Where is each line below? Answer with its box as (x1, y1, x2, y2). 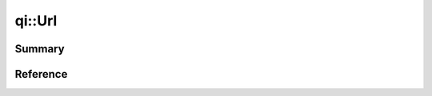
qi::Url (14, 12, 58, 29)
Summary (14, 42, 65, 56)
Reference (14, 67, 68, 81)
